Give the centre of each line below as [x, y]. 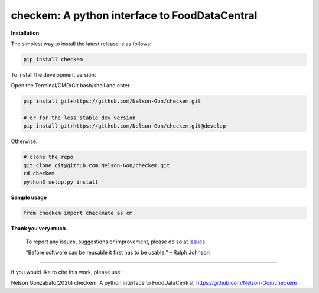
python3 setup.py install [61, 182]
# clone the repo [48, 157]
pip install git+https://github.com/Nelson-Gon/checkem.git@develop [125, 126]
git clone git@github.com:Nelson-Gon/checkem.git [97, 165]
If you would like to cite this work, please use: [66, 272]
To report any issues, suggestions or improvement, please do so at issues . [116, 242]
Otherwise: [24, 141]
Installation [25, 33]
